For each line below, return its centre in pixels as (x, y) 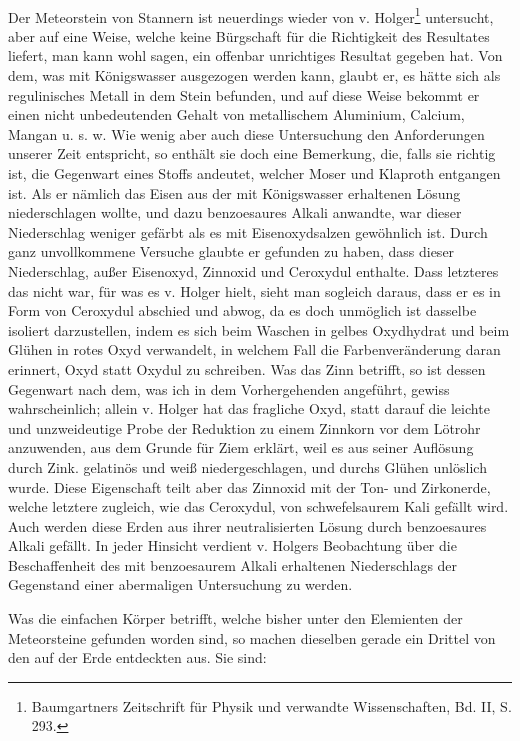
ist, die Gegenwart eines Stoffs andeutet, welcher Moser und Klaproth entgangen (254, 173)
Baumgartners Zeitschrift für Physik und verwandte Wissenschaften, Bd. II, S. (271, 705)
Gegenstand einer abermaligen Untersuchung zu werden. (180, 584)
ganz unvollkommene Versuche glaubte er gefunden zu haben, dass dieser (231, 251)
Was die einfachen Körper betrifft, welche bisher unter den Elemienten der (235, 618)
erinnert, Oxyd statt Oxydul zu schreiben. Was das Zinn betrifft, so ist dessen (247, 368)
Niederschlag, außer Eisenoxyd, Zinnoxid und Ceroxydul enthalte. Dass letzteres (253, 270)
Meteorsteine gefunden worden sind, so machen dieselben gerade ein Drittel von (252, 637)
